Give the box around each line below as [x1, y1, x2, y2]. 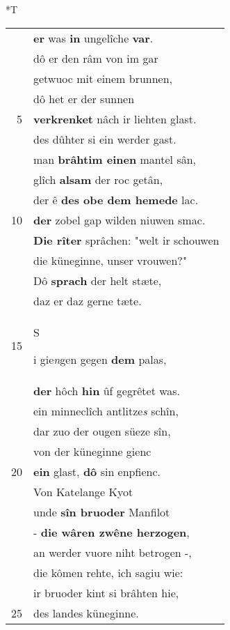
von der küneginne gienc [33, 443, 151, 459]
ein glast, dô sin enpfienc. [33, 463, 161, 479]
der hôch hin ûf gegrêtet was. [33, 382, 181, 399]
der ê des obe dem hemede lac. [33, 191, 199, 208]
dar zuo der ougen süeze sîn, [33, 422, 171, 439]
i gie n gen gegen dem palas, [33, 351, 167, 367]
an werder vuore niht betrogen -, [33, 544, 192, 560]
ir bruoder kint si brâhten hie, [33, 584, 179, 601]
